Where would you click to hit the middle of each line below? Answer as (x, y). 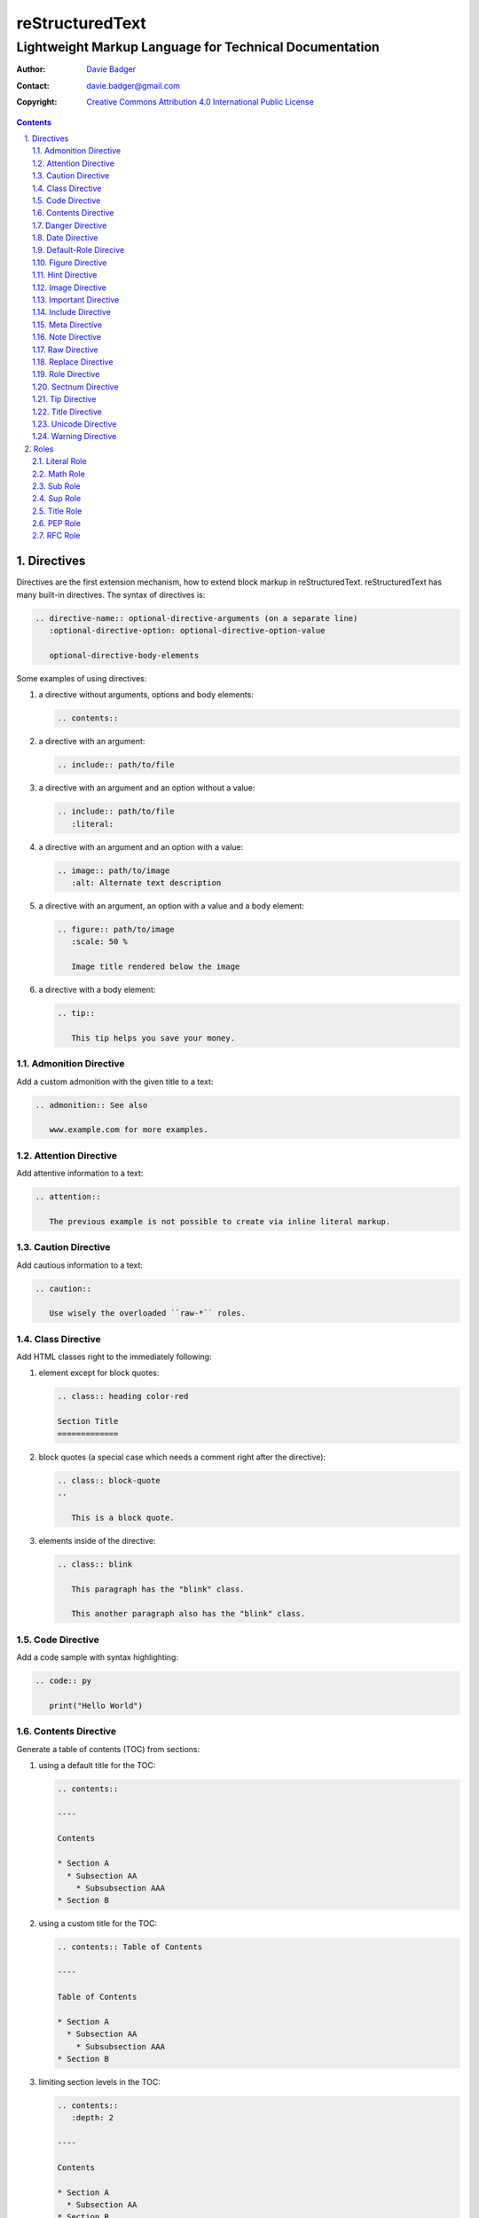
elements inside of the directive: (97, 1540)
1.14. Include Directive (71, 312)
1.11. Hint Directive (65, 275)
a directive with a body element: (97, 990)
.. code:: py (63, 1681)
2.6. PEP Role (57, 523)
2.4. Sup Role (57, 499)
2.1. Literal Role (60, 461)
